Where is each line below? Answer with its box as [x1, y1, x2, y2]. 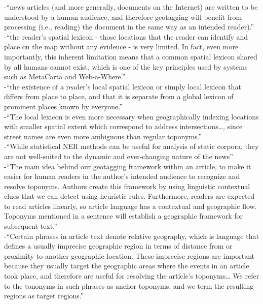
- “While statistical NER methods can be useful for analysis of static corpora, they [4, 141, 259, 151]
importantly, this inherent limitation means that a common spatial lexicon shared [4, 51, 257, 62]
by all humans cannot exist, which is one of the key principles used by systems [4, 61, 248, 72]
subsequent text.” [4, 221, 57, 231]
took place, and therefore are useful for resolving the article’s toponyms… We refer [4, 270, 259, 281]
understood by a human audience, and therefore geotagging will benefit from [4, 11, 242, 22]
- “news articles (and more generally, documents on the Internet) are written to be [4, 2, 258, 12]
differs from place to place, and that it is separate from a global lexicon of [4, 91, 234, 102]
